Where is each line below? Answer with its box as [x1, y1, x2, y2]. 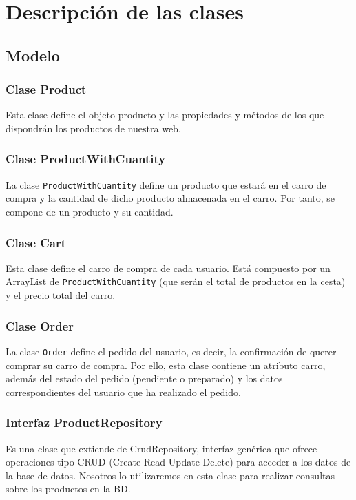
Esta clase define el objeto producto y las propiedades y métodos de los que [6, 107, 324, 122]
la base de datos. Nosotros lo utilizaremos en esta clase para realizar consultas [6, 468, 335, 482]
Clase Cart [6, 233, 67, 251]
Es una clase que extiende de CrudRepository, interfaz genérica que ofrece [6, 441, 317, 455]
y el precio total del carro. [6, 288, 116, 302]
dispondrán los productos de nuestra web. [6, 121, 181, 135]
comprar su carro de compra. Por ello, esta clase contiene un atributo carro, [6, 357, 326, 372]
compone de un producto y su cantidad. [6, 205, 174, 219]
